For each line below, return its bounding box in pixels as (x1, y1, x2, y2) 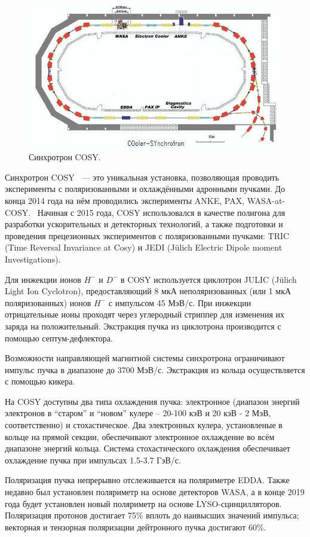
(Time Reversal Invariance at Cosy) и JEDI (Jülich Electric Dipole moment (5, 241, 283, 254)
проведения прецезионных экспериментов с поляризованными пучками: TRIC (5, 229, 290, 242)
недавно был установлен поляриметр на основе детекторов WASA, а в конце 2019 (5, 486, 305, 498)
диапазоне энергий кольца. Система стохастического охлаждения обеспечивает (5, 442, 290, 454)
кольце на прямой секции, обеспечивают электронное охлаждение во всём (5, 430, 275, 443)
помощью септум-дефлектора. (5, 331, 113, 344)
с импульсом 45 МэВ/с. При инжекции (108, 296, 251, 309)
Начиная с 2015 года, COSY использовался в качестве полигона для (37, 206, 286, 218)
